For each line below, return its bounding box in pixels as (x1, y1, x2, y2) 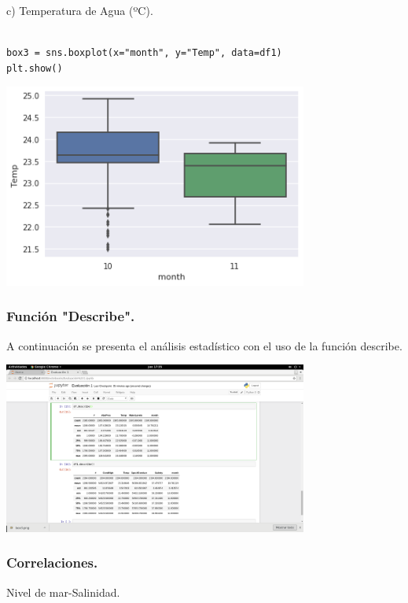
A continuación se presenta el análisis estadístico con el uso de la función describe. (6, 337, 402, 353)
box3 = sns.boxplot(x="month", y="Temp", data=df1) (6, 47, 282, 59)
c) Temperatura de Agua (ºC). (6, 2, 153, 18)
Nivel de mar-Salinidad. (6, 583, 120, 600)
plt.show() (6, 62, 63, 74)
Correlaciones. (6, 553, 98, 572)
